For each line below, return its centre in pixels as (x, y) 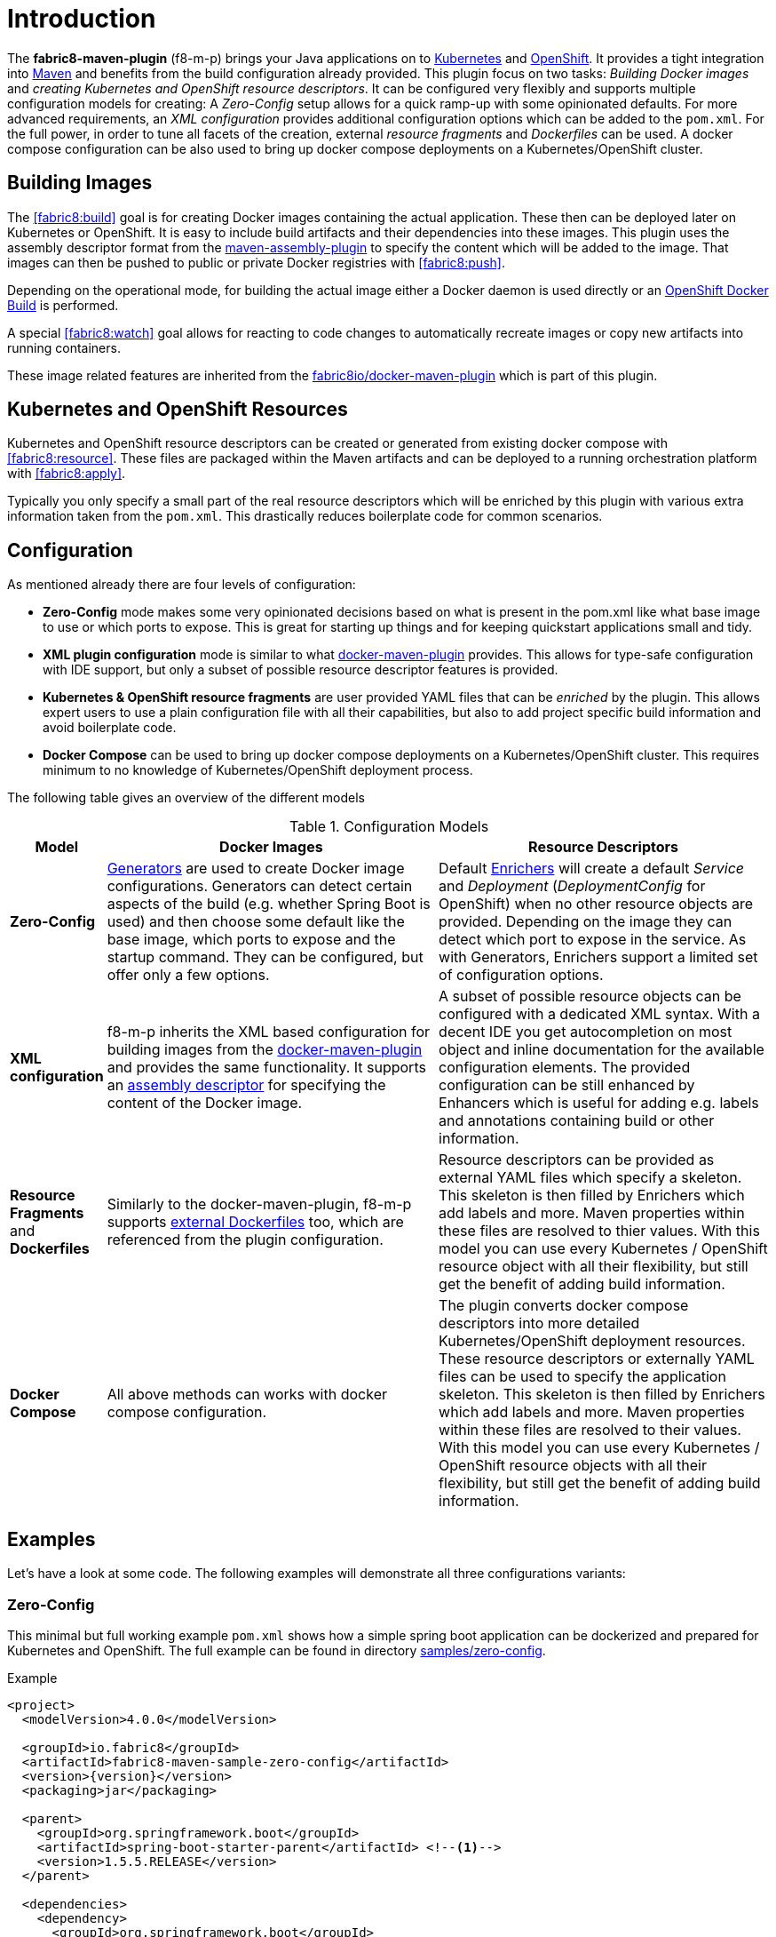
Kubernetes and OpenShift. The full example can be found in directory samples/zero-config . (277, 1650)
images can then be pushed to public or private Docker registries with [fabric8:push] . (256, 262)
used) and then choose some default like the (256, 922)
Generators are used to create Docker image (256, 869)
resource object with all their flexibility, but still (594, 1267)
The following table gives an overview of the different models (186, 798)
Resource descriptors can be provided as (577, 1160)
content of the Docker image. (205, 1103)
